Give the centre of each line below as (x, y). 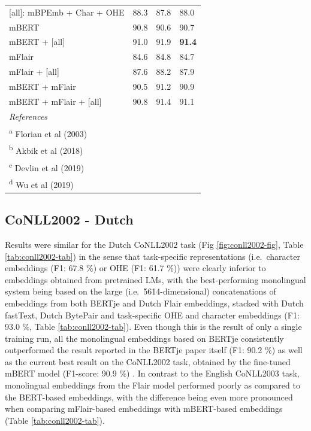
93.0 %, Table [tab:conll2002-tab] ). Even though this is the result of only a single (153, 327)
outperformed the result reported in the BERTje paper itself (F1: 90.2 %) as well (154, 350)
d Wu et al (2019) (41, 183)
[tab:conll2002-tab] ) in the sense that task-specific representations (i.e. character (153, 256)
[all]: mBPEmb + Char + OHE (67, 12)
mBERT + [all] (37, 42)
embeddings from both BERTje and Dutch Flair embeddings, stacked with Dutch (154, 303)
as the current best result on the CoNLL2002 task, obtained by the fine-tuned (148, 361)
